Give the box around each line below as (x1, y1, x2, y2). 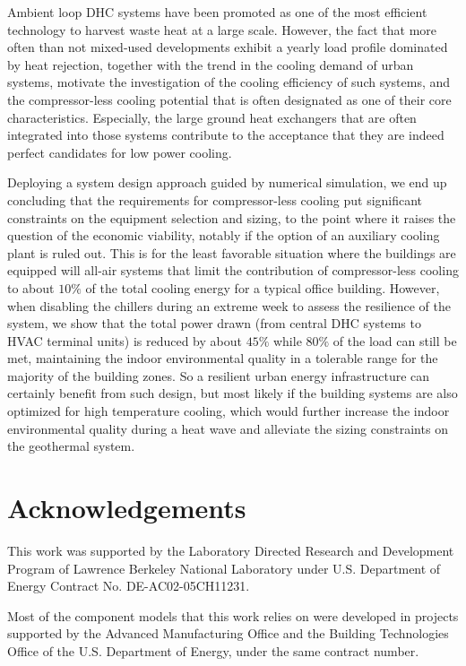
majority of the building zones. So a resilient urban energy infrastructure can (7, 366, 430, 385)
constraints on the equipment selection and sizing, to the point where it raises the (7, 208, 456, 227)
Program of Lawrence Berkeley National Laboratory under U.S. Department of (7, 558, 441, 577)
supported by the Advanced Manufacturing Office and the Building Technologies (7, 624, 449, 643)
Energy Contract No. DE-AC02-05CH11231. (7, 576, 250, 595)
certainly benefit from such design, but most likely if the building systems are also (7, 384, 458, 402)
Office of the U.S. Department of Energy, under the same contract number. (7, 641, 419, 660)
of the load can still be (332, 331, 457, 350)
